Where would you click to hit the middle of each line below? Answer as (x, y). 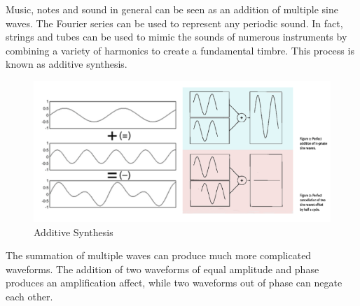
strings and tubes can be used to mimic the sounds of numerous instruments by (176, 37)
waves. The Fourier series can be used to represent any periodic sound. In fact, (174, 23)
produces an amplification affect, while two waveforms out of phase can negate (174, 283)
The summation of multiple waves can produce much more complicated (159, 255)
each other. (29, 296)
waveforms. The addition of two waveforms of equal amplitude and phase (162, 269)
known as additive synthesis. (67, 64)
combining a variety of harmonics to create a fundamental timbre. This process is (180, 50)
